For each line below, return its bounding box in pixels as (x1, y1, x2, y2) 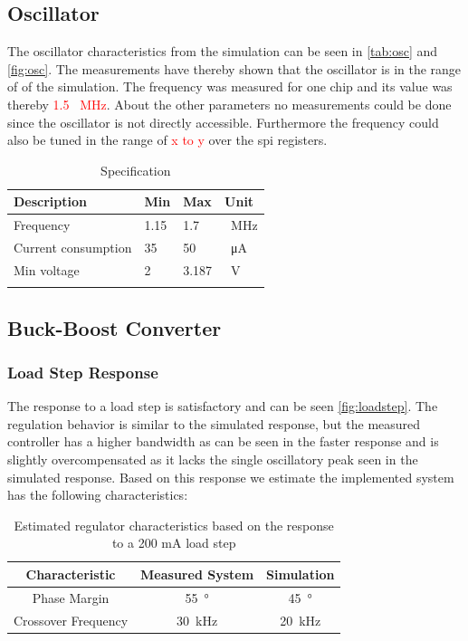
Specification (100, 160, 171, 179)
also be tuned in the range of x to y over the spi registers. (7, 130, 328, 149)
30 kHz (177, 610, 218, 629)
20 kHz (280, 610, 321, 629)
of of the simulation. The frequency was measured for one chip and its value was (7, 77, 453, 96)
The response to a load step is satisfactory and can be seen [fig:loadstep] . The (7, 397, 438, 416)
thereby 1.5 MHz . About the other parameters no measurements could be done (7, 94, 452, 113)
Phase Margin (32, 588, 110, 607)
